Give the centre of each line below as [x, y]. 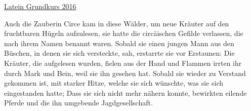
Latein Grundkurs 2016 [40, 6]
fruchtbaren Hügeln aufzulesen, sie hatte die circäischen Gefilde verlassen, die [124, 33]
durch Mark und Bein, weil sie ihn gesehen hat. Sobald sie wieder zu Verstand [125, 73]
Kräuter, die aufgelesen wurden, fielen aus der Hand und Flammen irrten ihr [123, 63]
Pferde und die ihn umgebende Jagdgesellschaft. [78, 103]
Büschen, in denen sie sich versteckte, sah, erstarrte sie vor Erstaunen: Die [119, 53]
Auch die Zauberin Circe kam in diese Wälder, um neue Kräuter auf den [117, 23]
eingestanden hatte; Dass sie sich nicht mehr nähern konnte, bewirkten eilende [126, 92]
